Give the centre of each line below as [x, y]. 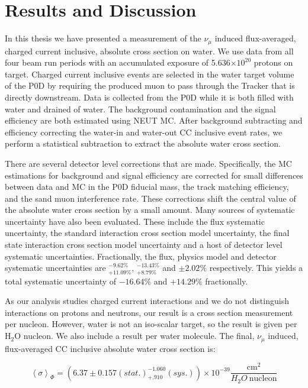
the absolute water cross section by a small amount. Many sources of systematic [150, 210]
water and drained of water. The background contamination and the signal [140, 109]
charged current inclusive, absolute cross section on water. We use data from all [149, 51]
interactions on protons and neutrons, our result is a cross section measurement [149, 312]
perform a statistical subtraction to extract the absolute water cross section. [143, 143]
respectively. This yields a [256, 268]
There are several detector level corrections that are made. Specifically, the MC [148, 163]
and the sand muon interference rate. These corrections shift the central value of [150, 198]
